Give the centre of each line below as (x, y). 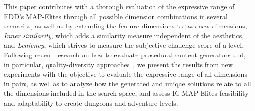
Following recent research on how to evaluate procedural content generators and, (125, 54)
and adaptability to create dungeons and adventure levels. (91, 102)
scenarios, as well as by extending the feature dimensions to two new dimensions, (126, 26)
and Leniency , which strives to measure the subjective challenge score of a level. (124, 45)
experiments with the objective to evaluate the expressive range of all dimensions (126, 74)
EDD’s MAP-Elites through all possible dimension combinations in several (116, 16)
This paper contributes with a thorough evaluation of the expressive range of (119, 6)
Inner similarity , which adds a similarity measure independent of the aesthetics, (124, 35)
